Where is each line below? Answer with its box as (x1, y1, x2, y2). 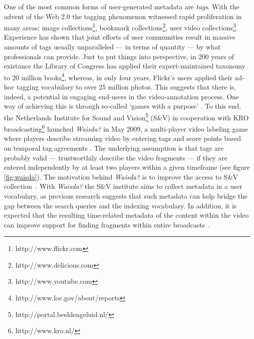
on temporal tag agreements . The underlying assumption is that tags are (4, 142, 224, 153)
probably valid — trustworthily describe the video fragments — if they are (4, 152, 228, 162)
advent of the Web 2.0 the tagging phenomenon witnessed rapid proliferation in (4, 11, 242, 21)
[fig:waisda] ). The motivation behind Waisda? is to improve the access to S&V (4, 171, 238, 181)
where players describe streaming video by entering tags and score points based (4, 133, 241, 143)
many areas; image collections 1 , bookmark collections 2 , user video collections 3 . (4, 21, 238, 32)
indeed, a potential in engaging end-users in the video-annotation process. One (4, 91, 239, 101)
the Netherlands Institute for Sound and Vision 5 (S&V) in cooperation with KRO (4, 111, 249, 122)
